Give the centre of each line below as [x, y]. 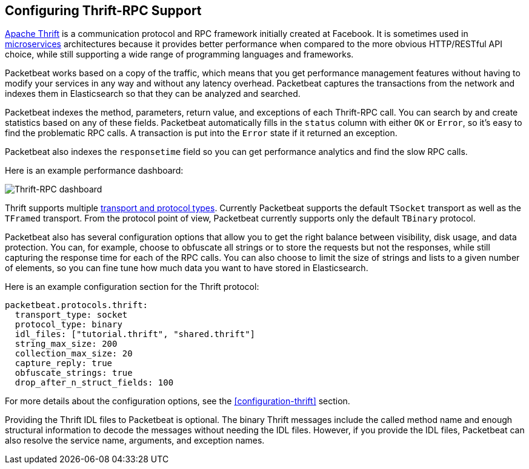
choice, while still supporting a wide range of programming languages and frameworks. [179, 54]
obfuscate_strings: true [74, 373]
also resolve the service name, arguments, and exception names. [135, 441]
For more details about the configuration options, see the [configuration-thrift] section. [178, 401]
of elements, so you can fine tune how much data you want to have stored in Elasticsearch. [187, 268]
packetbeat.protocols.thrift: [77, 305]
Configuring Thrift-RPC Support [103, 11]
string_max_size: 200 [66, 344]
